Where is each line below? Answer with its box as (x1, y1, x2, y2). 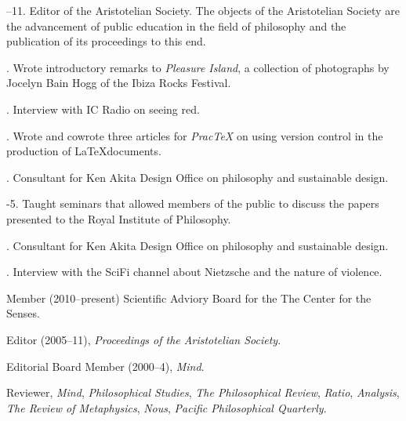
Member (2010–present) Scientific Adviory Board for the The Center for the (6, 289, 372, 306)
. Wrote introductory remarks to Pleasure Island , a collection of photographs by (6, 59, 390, 75)
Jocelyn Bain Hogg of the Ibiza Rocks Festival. (6, 74, 231, 91)
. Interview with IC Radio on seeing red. (6, 100, 200, 117)
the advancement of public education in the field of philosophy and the (6, 17, 346, 34)
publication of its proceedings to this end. (6, 33, 206, 49)
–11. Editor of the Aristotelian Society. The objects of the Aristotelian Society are (6, 2, 400, 18)
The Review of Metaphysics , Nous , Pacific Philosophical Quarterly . (6, 399, 327, 416)
